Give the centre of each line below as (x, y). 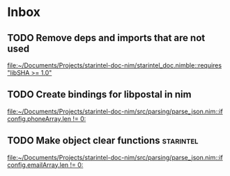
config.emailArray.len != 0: (45, 165)
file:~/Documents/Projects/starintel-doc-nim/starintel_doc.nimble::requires (114, 65)
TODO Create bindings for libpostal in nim (99, 95)
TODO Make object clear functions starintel (103, 141)
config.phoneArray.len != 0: (47, 118)
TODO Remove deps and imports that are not (106, 38)
